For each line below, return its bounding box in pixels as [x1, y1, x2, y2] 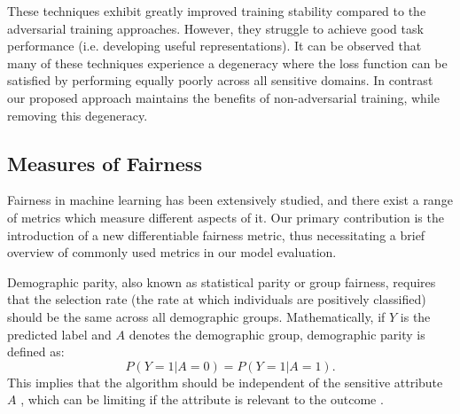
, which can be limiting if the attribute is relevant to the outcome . [20, 390, 384, 409]
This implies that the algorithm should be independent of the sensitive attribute [7, 372, 443, 391]
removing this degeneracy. [7, 105, 148, 124]
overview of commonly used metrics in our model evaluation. [7, 243, 337, 262]
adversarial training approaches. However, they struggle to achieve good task [7, 19, 424, 37]
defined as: [7, 342, 65, 361]
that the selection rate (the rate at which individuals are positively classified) [7, 290, 426, 309]
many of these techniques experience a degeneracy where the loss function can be [7, 53, 448, 72]
